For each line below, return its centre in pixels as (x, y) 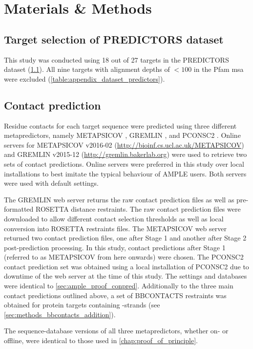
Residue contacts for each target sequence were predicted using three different (120, 125)
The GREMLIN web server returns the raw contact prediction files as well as (119, 199)
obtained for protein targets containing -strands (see (82, 305)
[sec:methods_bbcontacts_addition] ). (60, 314)
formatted (19, 209)
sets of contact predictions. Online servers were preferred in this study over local (124, 164)
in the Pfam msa (219, 69)
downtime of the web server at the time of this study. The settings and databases (126, 276)
